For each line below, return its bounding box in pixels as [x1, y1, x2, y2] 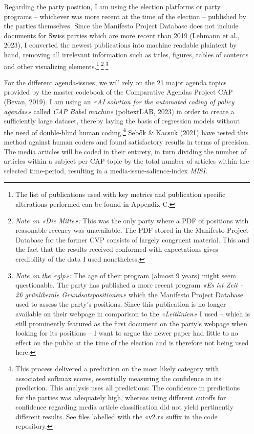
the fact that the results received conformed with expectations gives [15, 244, 218, 254]
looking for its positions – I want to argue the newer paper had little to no [15, 328, 238, 338]
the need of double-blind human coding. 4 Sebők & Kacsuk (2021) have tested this [4, 125, 249, 137]
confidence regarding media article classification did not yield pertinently [15, 402, 233, 412]
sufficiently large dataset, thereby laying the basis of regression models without [4, 116, 240, 126]
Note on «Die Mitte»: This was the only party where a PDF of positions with [15, 215, 249, 225]
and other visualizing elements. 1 [4, 59, 100, 71]
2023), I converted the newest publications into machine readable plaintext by [4, 40, 237, 50]
